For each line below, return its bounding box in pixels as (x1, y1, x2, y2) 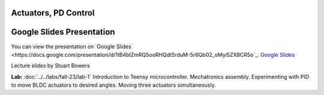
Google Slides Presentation (11, 27, 115, 37)
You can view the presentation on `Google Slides (11, 42, 131, 50)
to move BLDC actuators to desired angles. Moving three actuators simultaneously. (11, 81, 216, 89)
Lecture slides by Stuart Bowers (11, 62, 90, 69)
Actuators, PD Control (11, 8, 95, 18)
